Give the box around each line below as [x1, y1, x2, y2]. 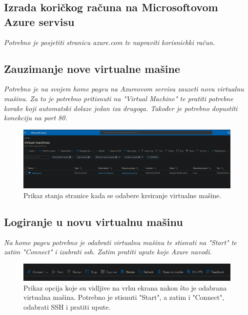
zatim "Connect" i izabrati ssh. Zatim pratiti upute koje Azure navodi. [4, 247, 212, 257]
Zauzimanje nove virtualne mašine [4, 61, 180, 76]
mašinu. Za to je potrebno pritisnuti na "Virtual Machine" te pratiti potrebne [4, 93, 233, 103]
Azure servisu [4, 14, 75, 29]
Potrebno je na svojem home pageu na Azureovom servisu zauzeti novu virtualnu [4, 84, 244, 94]
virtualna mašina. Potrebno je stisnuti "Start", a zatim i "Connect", [23, 292, 225, 302]
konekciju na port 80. [4, 112, 67, 123]
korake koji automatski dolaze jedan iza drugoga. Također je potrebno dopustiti [4, 103, 238, 113]
